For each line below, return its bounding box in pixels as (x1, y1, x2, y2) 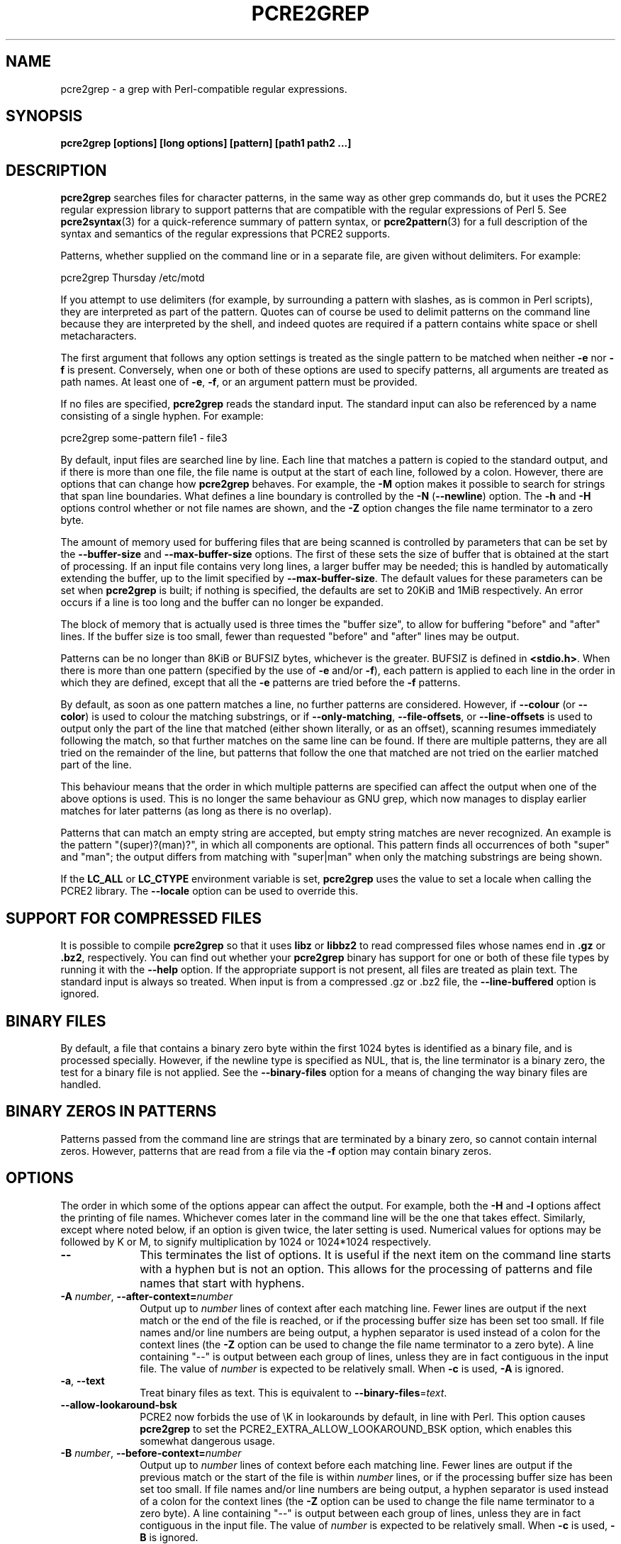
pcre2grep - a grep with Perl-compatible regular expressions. (60, 82, 347, 95)
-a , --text (60, 1374, 105, 1387)
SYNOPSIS (6, 107, 83, 125)
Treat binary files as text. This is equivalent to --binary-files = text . (140, 1386, 447, 1399)
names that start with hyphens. (140, 1275, 305, 1290)
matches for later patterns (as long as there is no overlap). (60, 805, 332, 817)
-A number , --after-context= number (60, 1290, 233, 1302)
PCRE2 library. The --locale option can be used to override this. (60, 885, 359, 897)
